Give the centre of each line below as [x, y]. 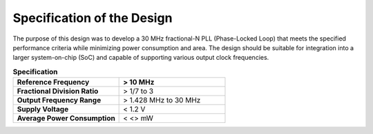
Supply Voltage [43, 109]
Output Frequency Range [59, 100]
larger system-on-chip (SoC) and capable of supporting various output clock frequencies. [141, 58]
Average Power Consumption [66, 118]
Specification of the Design [93, 18]
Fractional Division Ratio [58, 91]
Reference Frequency [53, 82]
